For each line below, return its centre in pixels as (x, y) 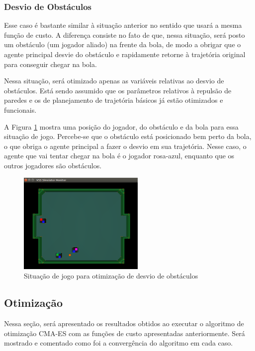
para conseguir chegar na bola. (50, 64)
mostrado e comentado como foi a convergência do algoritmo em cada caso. (119, 343)
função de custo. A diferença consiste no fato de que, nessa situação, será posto (125, 35)
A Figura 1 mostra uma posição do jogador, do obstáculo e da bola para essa (121, 126)
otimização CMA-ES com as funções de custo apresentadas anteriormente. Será (125, 333)
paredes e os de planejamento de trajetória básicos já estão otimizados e (114, 100)
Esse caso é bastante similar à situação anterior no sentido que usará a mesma (123, 25)
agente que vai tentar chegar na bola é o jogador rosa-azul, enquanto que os (119, 156)
